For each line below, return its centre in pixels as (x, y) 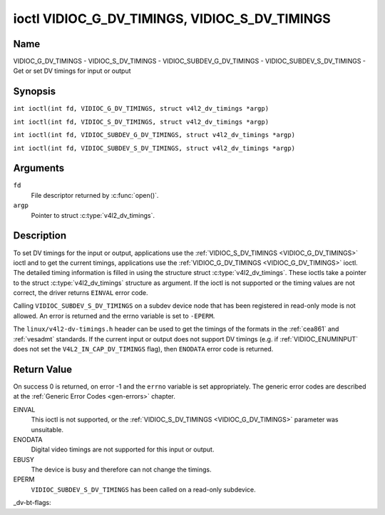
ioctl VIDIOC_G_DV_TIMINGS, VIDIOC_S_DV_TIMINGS (172, 19)
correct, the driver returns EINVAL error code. (81, 293)
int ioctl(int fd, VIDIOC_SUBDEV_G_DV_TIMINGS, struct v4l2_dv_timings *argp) (154, 135)
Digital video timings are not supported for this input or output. (123, 449)
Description (40, 236)
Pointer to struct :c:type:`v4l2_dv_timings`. (93, 215)
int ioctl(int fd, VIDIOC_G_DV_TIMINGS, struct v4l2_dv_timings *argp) (141, 109)
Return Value (43, 369)
